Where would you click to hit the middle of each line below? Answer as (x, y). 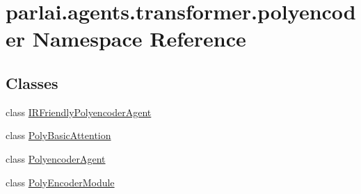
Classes (32, 82)
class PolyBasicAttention (58, 135)
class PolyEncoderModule (60, 182)
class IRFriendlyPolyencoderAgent (79, 112)
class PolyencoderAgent (56, 158)
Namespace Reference (139, 39)
